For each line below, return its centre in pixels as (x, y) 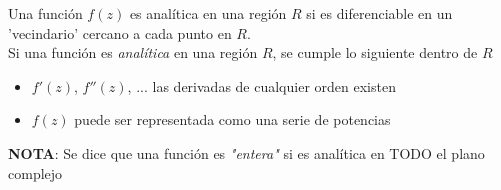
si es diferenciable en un (379, 13)
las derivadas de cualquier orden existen (274, 85)
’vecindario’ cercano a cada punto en (120, 32)
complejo (35, 172)
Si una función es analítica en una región (133, 52)
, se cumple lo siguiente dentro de (375, 52)
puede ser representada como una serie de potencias (232, 119)
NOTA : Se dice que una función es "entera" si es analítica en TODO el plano (246, 152)
